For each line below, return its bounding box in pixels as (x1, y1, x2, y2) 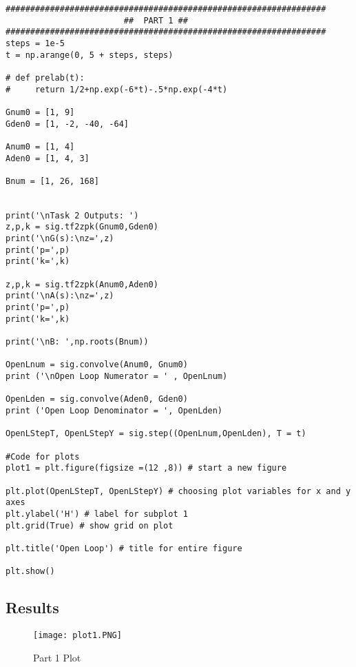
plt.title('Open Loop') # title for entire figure (6, 543, 242, 553)
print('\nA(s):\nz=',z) (6, 291, 114, 301)
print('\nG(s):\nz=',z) (6, 234, 114, 244)
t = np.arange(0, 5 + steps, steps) (6, 50, 174, 60)
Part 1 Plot (33, 650, 81, 664)
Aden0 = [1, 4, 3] (6, 153, 90, 163)
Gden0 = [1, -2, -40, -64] (6, 119, 129, 129)
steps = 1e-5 (6, 38, 65, 48)
